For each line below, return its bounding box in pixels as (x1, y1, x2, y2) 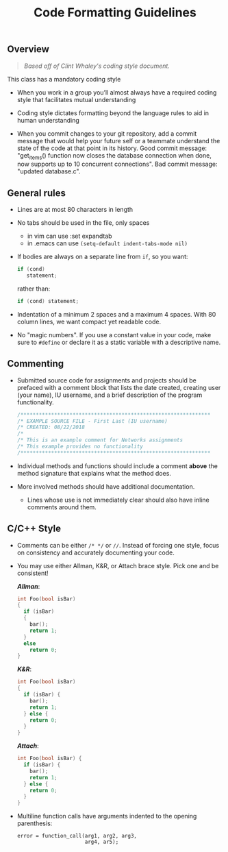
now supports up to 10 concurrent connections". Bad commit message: (16, 160, 218, 169)
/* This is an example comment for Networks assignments (16, 437, 183, 443)
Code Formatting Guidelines (34, 5, 197, 21)
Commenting (7, 358, 64, 369)
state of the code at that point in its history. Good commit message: (16, 144, 207, 152)
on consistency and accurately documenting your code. (16, 548, 175, 557)
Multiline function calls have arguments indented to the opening (16, 812, 197, 820)
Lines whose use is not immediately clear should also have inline (27, 496, 210, 504)
